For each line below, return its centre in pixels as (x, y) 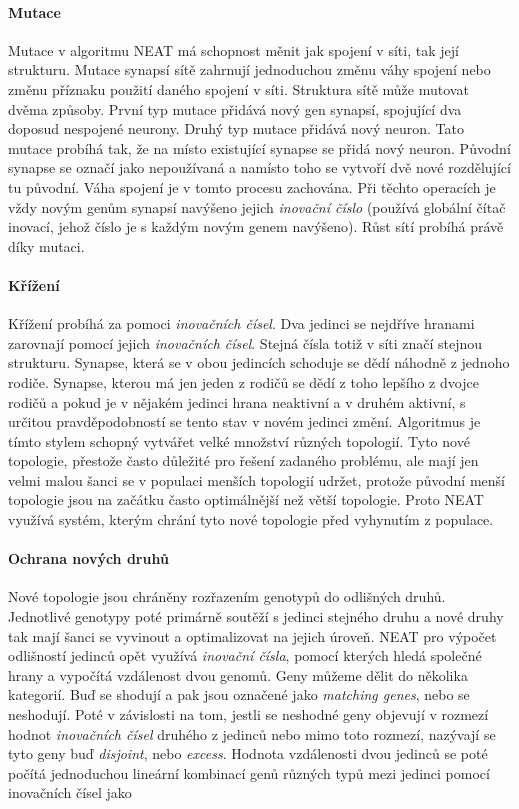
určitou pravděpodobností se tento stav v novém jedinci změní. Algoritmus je (244, 421)
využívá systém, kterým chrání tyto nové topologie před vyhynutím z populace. (251, 519)
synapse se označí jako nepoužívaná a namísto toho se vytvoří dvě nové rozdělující (259, 167)
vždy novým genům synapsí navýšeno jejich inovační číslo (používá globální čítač (257, 206)
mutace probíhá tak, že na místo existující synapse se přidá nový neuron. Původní (259, 147)
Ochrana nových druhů (88, 558)
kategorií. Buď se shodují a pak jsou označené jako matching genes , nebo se (239, 694)
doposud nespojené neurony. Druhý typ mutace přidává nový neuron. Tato (236, 128)
